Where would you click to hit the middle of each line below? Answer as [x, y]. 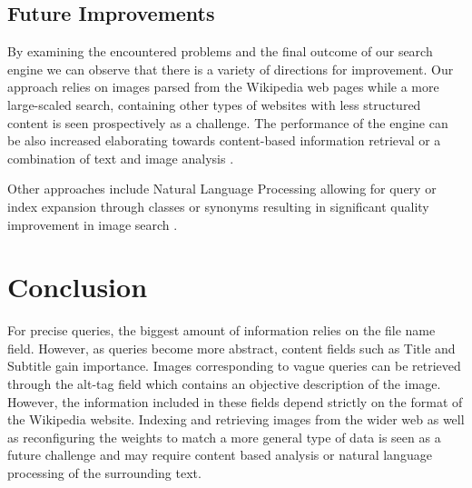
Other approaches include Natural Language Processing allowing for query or [222, 189]
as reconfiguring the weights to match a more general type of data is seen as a [224, 437]
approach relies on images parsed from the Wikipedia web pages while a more [223, 87]
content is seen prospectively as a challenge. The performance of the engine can [228, 122]
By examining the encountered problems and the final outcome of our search [220, 51]
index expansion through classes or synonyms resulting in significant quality [218, 206]
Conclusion [78, 287]
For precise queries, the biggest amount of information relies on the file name [221, 330]
